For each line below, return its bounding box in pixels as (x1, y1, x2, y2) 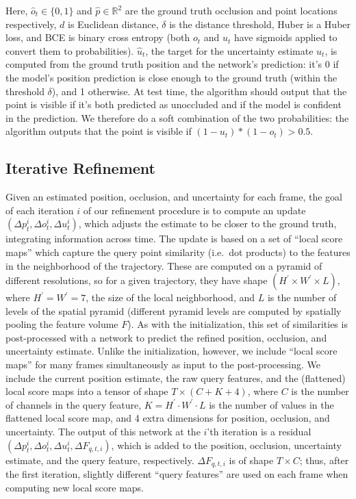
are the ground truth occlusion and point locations (125, 3, 338, 17)
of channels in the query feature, (5, 397, 142, 411)
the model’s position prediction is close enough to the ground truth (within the (5, 70, 338, 84)
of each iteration (5, 203, 74, 217)
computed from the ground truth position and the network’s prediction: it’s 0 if (5, 57, 339, 71)
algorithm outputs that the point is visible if (5, 124, 192, 138)
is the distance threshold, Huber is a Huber (169, 16, 351, 31)
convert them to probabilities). (5, 43, 134, 57)
